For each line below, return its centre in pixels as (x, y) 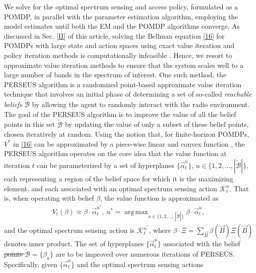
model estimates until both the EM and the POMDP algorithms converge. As (122, 26)
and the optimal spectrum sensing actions (140, 264)
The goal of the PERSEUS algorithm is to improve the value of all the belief (120, 114)
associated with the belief (202, 244)
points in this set (29, 124)
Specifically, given (31, 264)
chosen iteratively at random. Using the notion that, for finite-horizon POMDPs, (127, 134)
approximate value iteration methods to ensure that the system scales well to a (124, 65)
